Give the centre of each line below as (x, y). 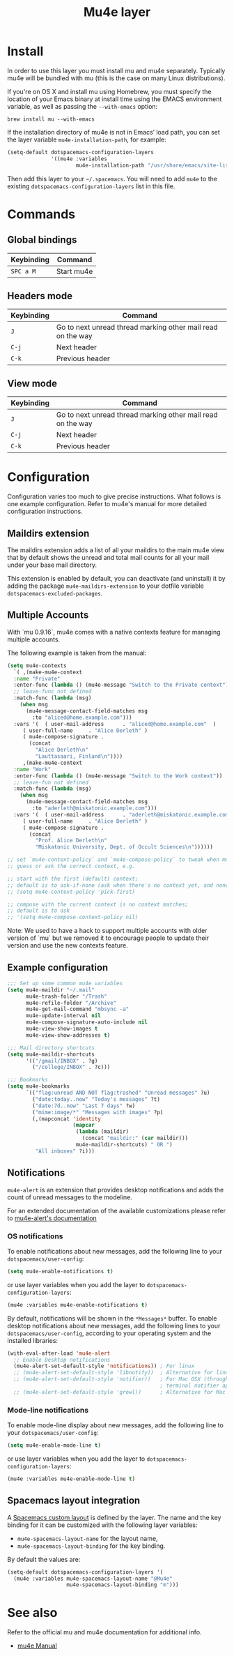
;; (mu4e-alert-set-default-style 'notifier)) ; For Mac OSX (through (121, 1379)
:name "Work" (32, 769)
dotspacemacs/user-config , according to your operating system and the (109, 1333)
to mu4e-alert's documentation (52, 1218)
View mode (32, 383)
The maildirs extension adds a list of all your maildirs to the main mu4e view (116, 550)
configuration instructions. (45, 511)
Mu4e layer (117, 12)
